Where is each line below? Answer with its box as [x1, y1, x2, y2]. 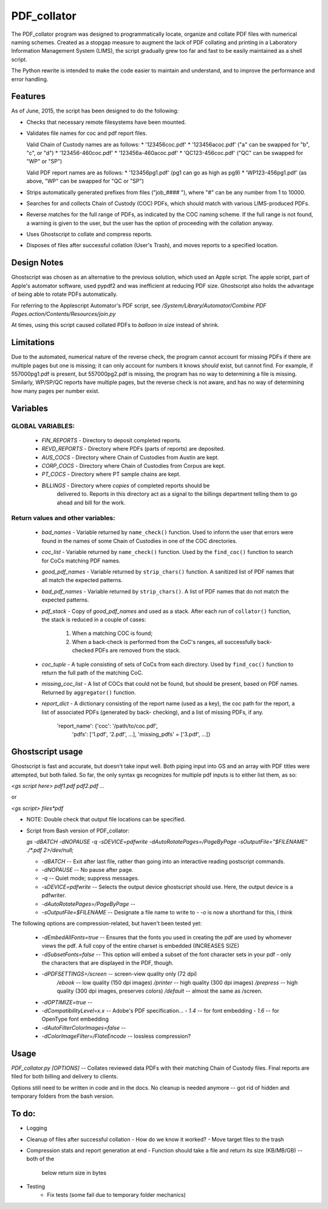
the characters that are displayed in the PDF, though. [41, 959, 174, 966]
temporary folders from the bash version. [11, 1092, 115, 1100]
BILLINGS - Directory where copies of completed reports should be [41, 482, 210, 489]
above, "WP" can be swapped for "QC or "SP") [26, 177, 144, 185]
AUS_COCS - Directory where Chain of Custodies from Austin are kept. [41, 453, 219, 461]
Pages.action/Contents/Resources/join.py [11, 310, 116, 317]
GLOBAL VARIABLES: [11, 422, 75, 430]
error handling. [11, 75, 49, 83]
